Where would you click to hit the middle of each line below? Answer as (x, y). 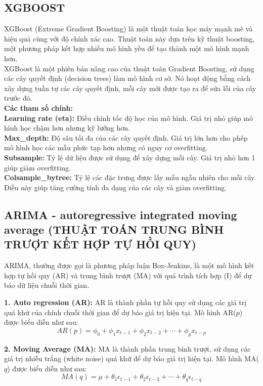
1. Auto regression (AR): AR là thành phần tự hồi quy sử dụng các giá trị (125, 302)
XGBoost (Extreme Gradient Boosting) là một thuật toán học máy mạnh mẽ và (128, 29)
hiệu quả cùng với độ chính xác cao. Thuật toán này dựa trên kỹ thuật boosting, (129, 38)
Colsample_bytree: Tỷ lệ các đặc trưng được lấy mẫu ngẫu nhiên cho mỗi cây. (130, 177)
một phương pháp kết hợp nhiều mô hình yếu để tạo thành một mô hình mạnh (127, 48)
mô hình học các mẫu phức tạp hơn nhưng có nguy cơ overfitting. (106, 147)
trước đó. (18, 98)
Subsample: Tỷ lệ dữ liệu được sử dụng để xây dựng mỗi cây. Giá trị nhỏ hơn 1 (130, 157)
